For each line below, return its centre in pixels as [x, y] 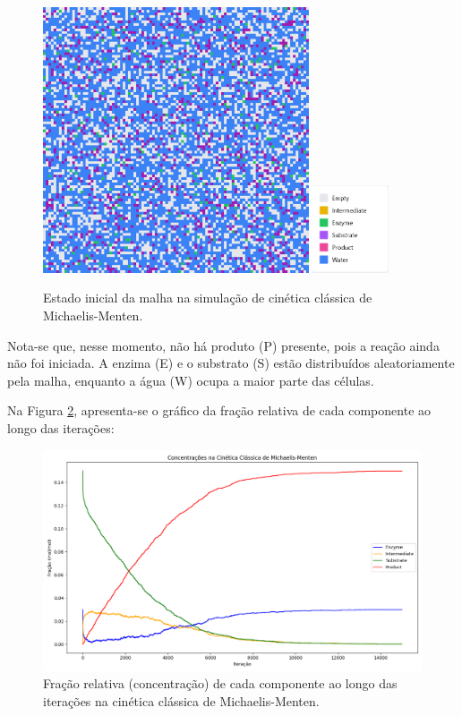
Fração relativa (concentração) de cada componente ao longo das [220, 683]
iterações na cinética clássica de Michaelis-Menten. [181, 700]
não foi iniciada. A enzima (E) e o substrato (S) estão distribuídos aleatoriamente [231, 363]
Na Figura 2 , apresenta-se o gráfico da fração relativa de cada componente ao [219, 410]
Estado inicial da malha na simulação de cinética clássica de [208, 298]
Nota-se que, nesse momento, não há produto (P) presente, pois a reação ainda [223, 345]
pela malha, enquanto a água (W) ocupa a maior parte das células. [191, 380]
